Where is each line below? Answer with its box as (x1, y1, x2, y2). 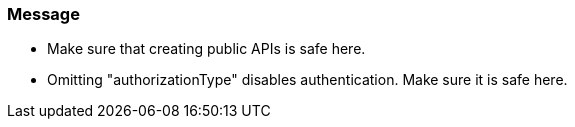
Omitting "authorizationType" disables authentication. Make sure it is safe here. (47, 71, 568, 89)
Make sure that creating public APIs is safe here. (47, 40, 366, 58)
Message (7, 4, 80, 24)
